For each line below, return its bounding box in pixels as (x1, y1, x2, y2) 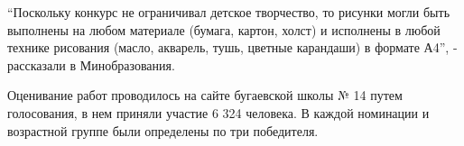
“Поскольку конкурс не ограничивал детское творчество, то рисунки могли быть (7, 3, 450, 21)
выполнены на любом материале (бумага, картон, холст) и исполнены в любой (7, 20, 441, 39)
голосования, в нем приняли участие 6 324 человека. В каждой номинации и (7, 103, 430, 122)
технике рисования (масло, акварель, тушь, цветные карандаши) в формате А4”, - (7, 38, 458, 57)
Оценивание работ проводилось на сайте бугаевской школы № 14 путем (7, 86, 403, 105)
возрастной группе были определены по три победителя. (7, 121, 319, 140)
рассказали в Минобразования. (7, 55, 175, 74)
